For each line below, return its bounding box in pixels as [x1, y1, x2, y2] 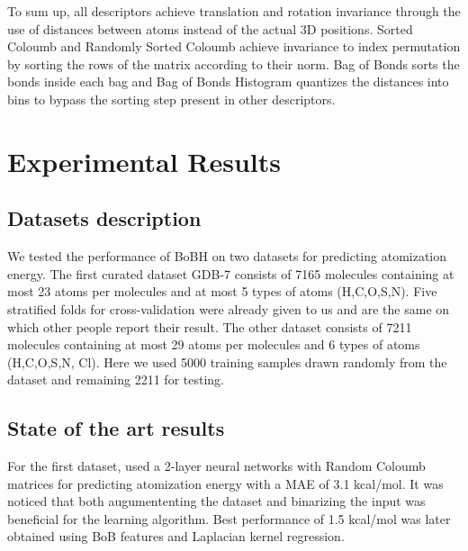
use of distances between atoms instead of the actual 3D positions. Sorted [7, 19, 413, 38]
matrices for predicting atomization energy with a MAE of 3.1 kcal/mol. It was [7, 474, 444, 492]
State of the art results [7, 414, 225, 442]
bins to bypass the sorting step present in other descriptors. [7, 89, 336, 108]
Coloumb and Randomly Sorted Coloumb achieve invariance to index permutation [7, 37, 461, 56]
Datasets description [7, 204, 202, 232]
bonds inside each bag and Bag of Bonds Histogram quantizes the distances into [7, 72, 449, 91]
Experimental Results [7, 142, 281, 179]
